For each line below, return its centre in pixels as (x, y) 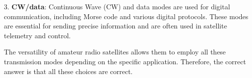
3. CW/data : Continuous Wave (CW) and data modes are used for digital (117, 6)
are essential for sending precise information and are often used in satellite (115, 26)
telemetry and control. (38, 35)
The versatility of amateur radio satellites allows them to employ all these (115, 52)
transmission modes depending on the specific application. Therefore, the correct (125, 61)
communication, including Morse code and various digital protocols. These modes (126, 16)
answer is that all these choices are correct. (68, 71)
